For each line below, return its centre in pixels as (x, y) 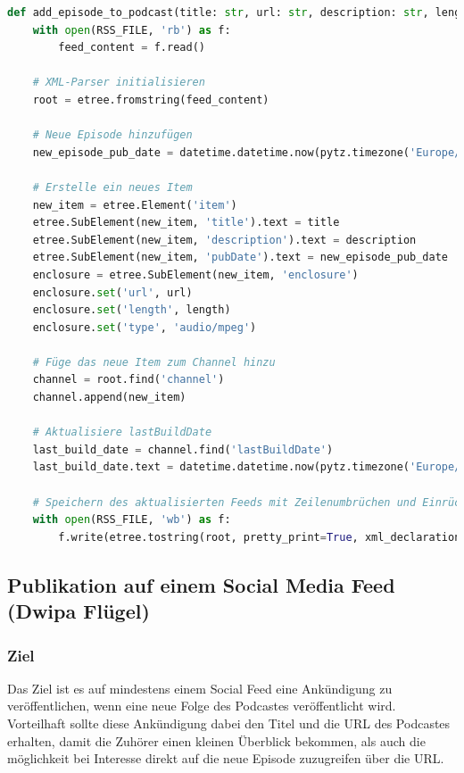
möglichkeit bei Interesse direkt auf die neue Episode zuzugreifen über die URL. (226, 758)
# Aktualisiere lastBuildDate (122, 432)
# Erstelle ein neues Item (112, 187)
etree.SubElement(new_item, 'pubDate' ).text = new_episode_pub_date (240, 258)
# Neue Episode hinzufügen (112, 135)
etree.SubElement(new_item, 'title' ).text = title (186, 223)
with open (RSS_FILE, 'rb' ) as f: (132, 30)
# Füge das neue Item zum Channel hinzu (154, 362)
